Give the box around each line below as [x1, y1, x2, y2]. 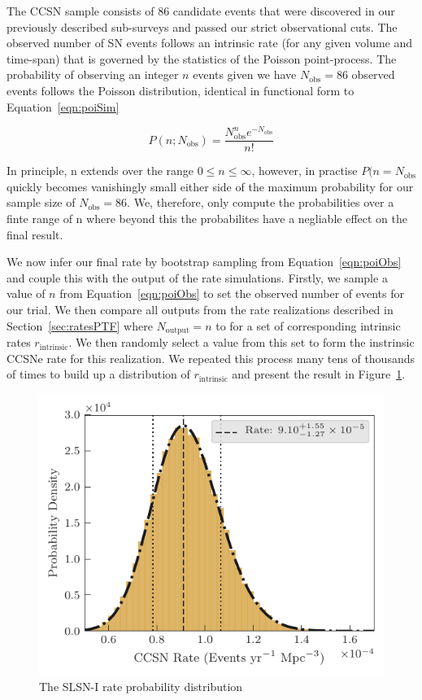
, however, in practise [251, 162, 358, 179]
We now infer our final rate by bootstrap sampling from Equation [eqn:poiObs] [7, 253, 402, 270]
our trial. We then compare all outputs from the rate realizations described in [7, 301, 394, 318]
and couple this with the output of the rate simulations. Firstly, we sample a [7, 269, 388, 286]
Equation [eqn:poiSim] [7, 98, 120, 115]
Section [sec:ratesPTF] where [7, 317, 153, 334]
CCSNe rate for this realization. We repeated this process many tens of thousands [7, 349, 415, 366]
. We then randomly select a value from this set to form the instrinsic [68, 334, 415, 351]
